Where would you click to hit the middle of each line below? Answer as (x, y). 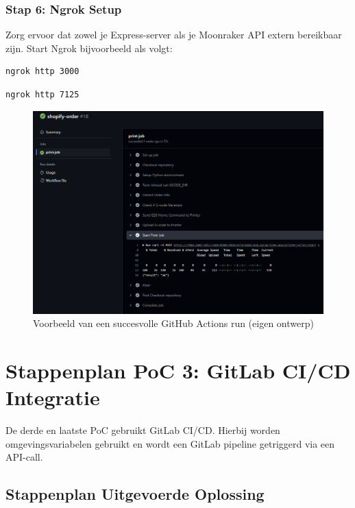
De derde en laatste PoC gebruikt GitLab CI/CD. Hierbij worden (143, 430)
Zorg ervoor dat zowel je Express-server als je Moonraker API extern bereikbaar (174, 35)
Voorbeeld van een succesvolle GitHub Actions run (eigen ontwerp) (173, 323)
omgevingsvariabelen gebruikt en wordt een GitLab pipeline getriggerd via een (170, 443)
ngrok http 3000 (42, 72)
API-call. (24, 457)
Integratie (53, 397)
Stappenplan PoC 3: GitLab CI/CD (178, 371)
